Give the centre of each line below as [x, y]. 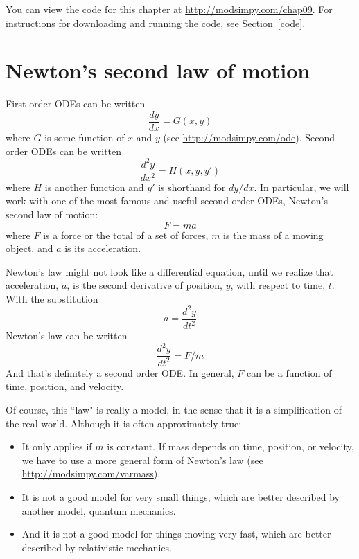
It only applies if [57, 446]
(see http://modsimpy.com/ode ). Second [249, 137]
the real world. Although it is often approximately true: [124, 423]
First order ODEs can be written [76, 104]
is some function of [85, 137]
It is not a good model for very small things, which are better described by [181, 497]
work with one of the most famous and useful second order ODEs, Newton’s [167, 201]
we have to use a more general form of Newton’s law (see [142, 460]
